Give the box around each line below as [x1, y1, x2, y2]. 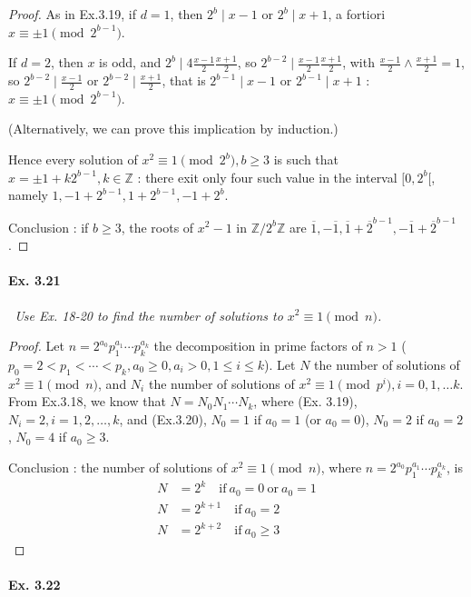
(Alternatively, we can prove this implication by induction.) [8, 119, 339, 138]
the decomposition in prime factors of [153, 336, 362, 355]
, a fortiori [328, 5, 386, 23]
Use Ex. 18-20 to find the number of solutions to [15, 305, 283, 324]
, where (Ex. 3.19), [253, 392, 358, 411]
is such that [273, 150, 339, 169]
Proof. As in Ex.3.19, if [8, 5, 137, 23]
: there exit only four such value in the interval [137, 167, 397, 186]
